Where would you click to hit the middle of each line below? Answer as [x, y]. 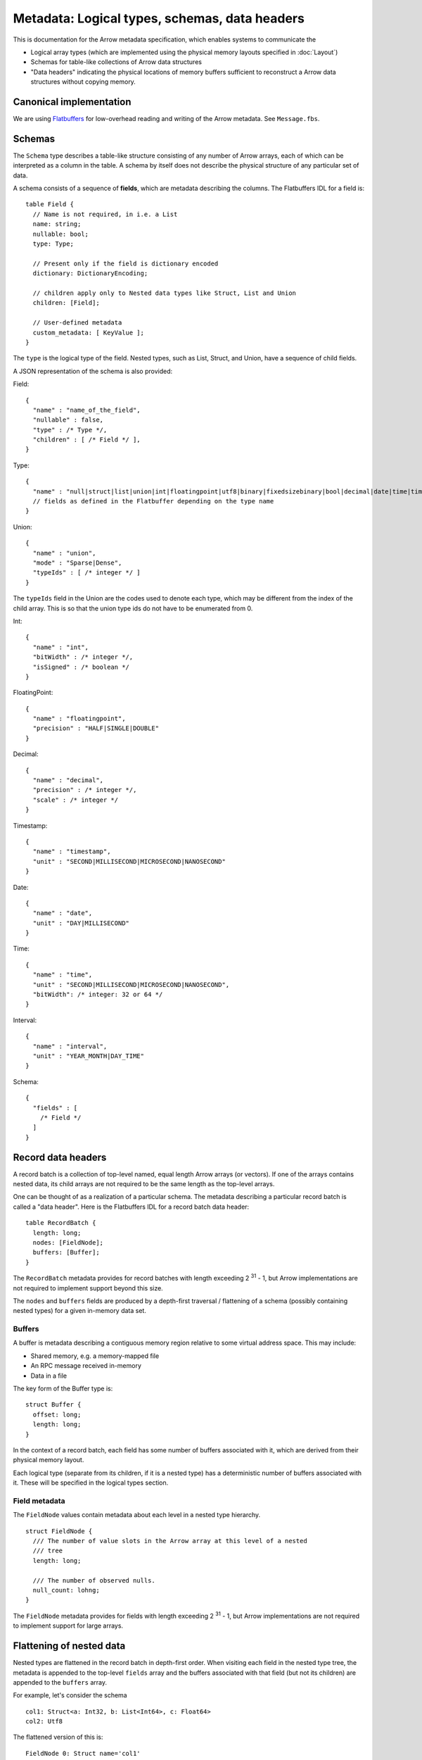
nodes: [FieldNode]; [68, 1242]
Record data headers [60, 1157]
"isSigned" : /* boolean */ [81, 667]
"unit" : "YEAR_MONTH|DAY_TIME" [88, 1056]
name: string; [57, 224]
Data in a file [49, 1376]
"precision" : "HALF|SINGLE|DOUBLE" [96, 728]
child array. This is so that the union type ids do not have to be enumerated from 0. [133, 608]
